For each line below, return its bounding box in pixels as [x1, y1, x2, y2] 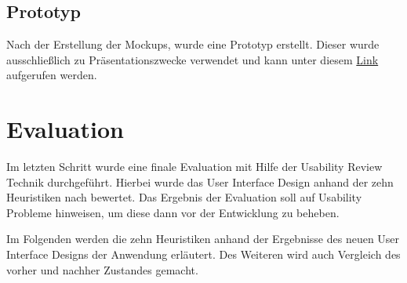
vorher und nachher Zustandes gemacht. [6, 261, 198, 278]
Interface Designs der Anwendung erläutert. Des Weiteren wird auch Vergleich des [6, 246, 401, 263]
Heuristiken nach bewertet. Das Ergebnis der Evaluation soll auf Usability [6, 189, 362, 205]
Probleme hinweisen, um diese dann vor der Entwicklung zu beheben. [6, 204, 340, 220]
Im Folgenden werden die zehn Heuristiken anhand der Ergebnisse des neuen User [6, 230, 400, 247]
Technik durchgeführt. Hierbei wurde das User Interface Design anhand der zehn [6, 173, 394, 190]
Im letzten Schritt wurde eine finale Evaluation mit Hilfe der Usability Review [6, 158, 383, 175]
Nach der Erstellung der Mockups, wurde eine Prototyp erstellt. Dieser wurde [6, 36, 380, 53]
